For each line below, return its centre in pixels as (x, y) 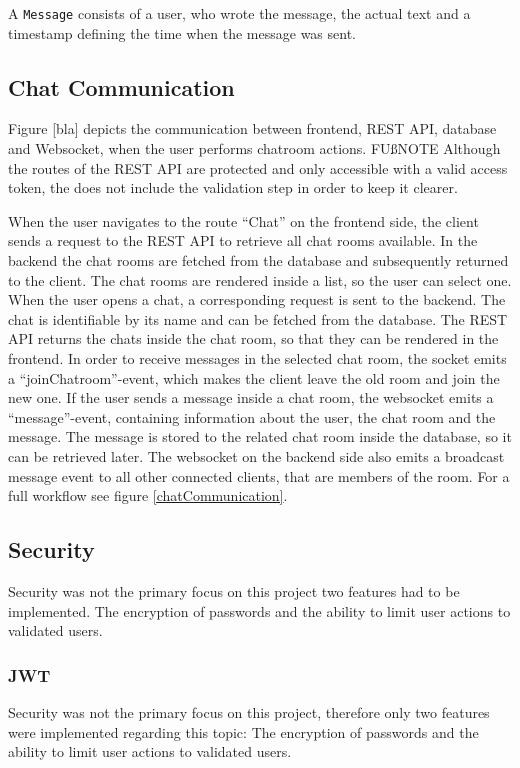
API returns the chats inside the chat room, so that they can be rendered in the (253, 338)
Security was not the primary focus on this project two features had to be (234, 590)
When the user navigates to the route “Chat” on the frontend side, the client (243, 220)
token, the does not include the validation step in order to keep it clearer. (233, 187)
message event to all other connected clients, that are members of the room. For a (259, 475)
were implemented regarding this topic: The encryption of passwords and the (243, 731)
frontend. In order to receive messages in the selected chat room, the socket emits (257, 357)
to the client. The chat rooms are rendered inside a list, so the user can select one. (260, 279)
